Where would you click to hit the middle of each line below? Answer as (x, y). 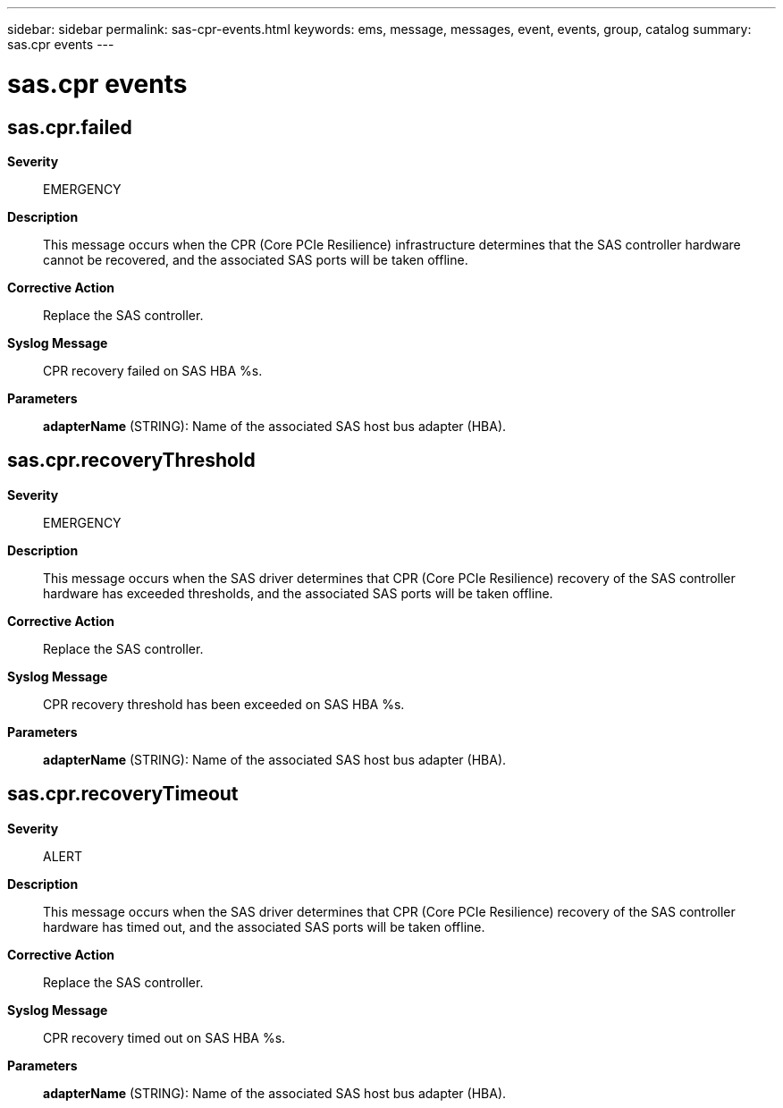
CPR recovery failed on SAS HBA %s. (153, 370)
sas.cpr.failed (70, 127)
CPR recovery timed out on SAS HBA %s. (164, 1037)
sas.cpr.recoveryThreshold (131, 461)
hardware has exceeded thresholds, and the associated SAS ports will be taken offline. (298, 593)
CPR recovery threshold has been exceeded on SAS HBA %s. (224, 704)
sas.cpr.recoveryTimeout (123, 794)
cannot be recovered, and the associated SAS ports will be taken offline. (256, 259)
